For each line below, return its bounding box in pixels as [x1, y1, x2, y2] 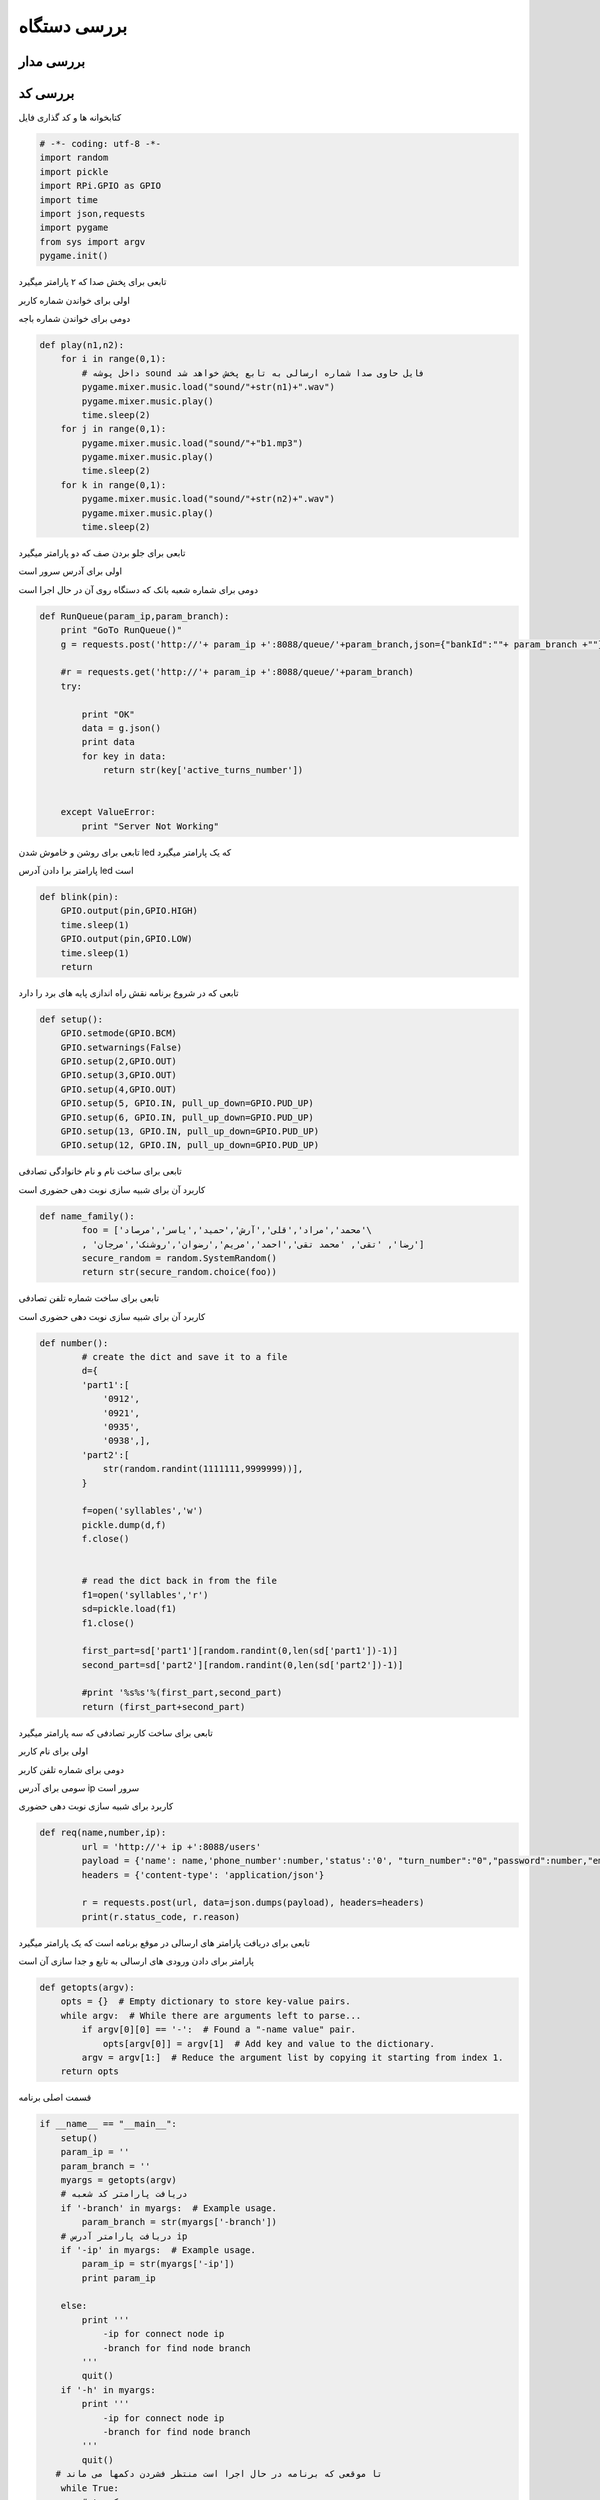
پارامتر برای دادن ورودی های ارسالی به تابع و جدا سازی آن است [18, 1955, 255, 1967]
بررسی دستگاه [18, 15, 128, 37]
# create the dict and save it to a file [81, 1351, 288, 1363]
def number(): [39, 1337, 109, 1349]
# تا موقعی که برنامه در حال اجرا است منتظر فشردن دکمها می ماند [55, 2468, 383, 2480]
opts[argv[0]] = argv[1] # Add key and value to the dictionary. [102, 2038, 435, 2049]
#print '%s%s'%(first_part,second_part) [81, 1687, 283, 1699]
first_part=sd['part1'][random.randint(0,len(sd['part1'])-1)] [81, 1645, 399, 1657]
